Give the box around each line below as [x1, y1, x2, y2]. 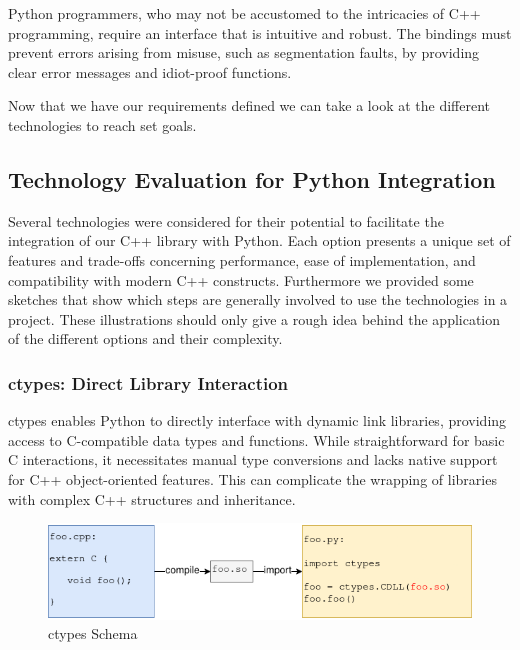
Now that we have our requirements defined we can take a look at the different [8, 95, 491, 116]
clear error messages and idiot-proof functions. [8, 61, 292, 82]
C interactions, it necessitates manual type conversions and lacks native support [8, 449, 498, 470]
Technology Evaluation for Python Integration [8, 163, 496, 194]
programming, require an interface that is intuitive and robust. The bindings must [8, 22, 512, 43]
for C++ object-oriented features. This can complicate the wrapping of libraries [8, 468, 497, 489]
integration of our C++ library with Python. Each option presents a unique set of [8, 230, 511, 251]
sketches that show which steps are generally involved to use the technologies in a [8, 289, 508, 310]
